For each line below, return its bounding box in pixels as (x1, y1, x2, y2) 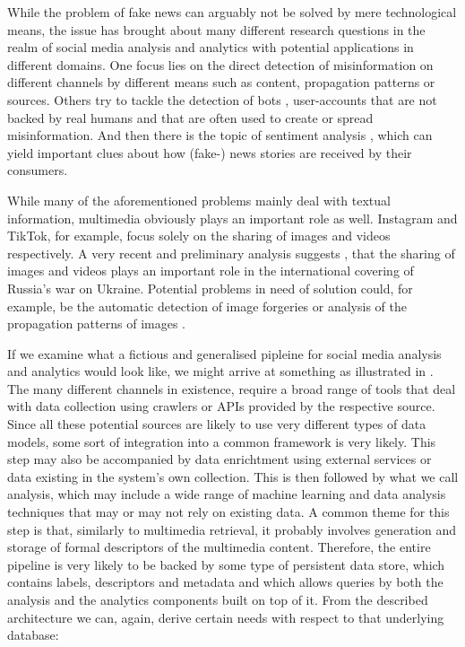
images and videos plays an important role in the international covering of (7, 261, 414, 280)
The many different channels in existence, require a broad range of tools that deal (7, 379, 456, 398)
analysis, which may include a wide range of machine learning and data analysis (7, 485, 446, 503)
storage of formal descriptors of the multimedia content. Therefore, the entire (7, 538, 431, 556)
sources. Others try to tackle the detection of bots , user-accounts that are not (7, 90, 437, 109)
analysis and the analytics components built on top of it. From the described (7, 590, 428, 608)
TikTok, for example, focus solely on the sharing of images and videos (7, 226, 391, 245)
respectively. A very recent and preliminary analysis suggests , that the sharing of (7, 243, 455, 262)
